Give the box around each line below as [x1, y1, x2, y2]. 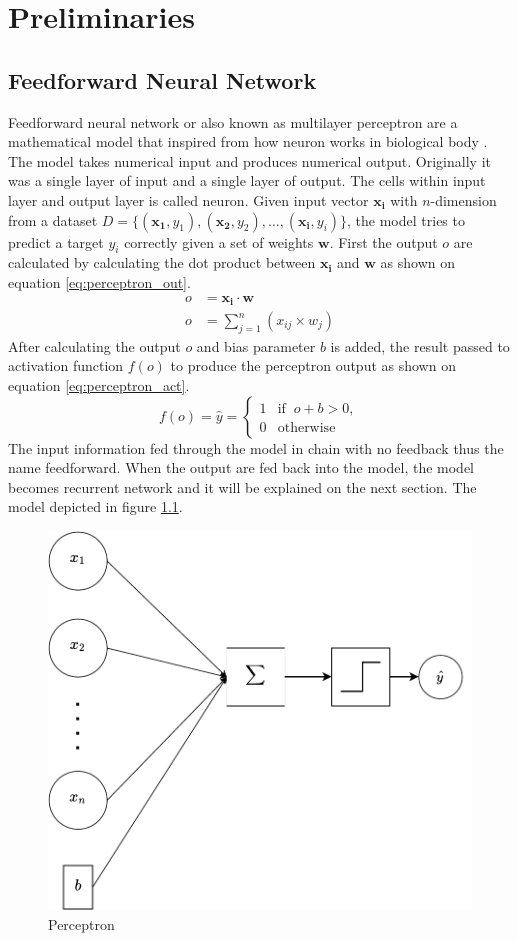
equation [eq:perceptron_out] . [8, 271, 191, 292]
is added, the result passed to [330, 335, 510, 356]
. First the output [329, 231, 438, 252]
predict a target [8, 231, 104, 252]
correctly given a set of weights [124, 231, 314, 252]
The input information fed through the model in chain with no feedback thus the [8, 437, 504, 458]
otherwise [277, 420, 336, 435]
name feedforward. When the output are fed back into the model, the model [8, 457, 475, 478]
